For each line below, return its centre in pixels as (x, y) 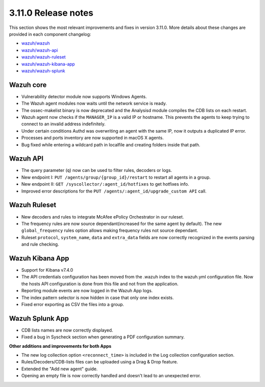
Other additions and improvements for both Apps (60, 346)
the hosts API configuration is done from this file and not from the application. (100, 284)
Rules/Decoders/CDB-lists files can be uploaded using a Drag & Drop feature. (100, 362)
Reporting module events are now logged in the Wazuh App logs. (87, 291)
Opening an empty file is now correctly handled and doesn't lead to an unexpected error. (111, 376)
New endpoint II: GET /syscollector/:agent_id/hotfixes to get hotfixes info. (105, 184)
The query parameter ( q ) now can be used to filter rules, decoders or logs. (97, 170)
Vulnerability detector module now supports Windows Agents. (84, 96)
